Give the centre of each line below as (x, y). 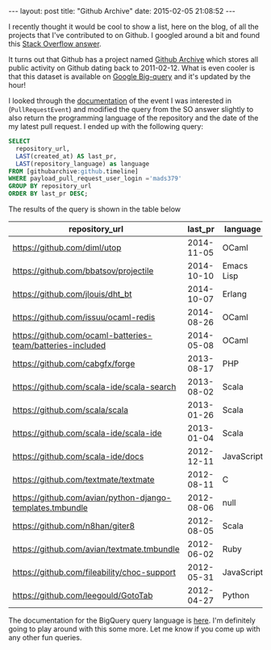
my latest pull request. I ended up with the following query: (106, 126)
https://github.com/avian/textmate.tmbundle (96, 549)
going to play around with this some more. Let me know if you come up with (134, 629)
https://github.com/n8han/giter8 (74, 526)
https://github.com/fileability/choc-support (94, 572)
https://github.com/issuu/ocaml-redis (84, 317)
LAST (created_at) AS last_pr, (66, 156)
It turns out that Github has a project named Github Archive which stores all (133, 59)
